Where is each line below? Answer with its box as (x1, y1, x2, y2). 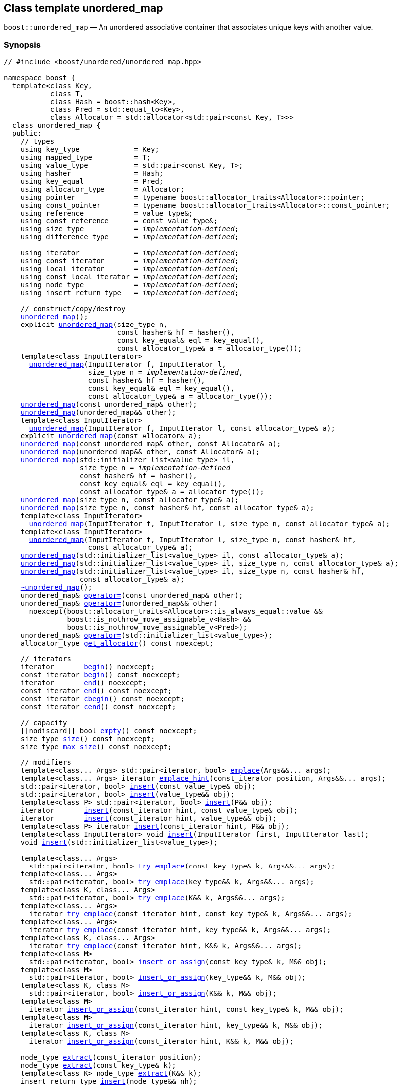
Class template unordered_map (4, 2, 163, 14)
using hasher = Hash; (20, 169, 164, 178)
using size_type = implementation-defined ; (20, 225, 239, 233)
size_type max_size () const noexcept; (20, 743, 172, 751)
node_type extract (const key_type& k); (20, 1061, 176, 1070)
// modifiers (20, 759, 71, 767)
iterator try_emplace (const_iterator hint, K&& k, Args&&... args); (29, 942, 302, 950)
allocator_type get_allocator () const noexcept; (20, 639, 214, 648)
